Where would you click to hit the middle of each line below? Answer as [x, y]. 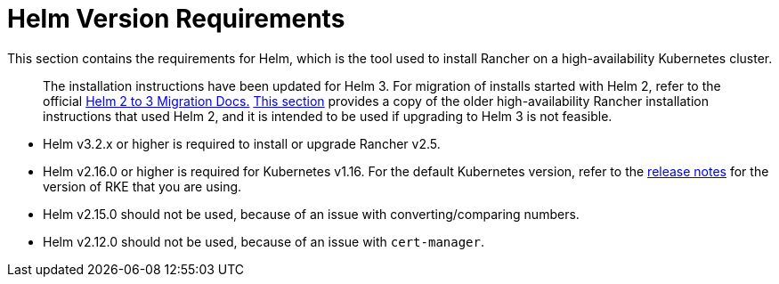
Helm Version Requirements [176, 19]
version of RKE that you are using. [142, 186]
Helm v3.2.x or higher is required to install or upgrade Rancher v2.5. [242, 143]
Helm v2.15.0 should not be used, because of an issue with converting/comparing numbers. [311, 214]
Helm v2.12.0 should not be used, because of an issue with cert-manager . [264, 241]
